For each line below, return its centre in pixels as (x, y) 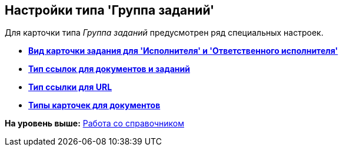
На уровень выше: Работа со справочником (94, 123)
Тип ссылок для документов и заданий (109, 69)
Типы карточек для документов (94, 105)
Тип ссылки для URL (70, 87)
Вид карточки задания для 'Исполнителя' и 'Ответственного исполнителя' (183, 51)
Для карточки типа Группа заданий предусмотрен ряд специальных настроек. (164, 33)
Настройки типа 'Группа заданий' (110, 10)
